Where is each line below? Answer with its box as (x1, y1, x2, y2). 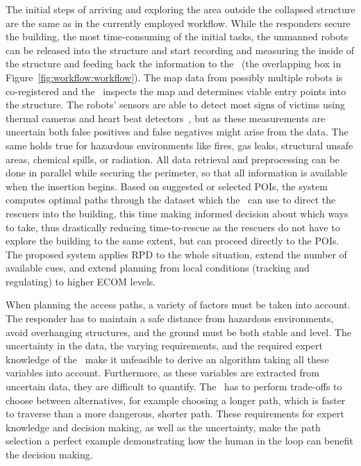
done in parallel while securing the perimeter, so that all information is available (6, 165, 347, 180)
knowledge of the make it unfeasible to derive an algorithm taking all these (6, 351, 329, 366)
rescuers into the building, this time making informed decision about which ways (6, 206, 349, 220)
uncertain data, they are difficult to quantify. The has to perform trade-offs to (6, 379, 342, 394)
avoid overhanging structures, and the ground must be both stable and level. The (6, 324, 351, 339)
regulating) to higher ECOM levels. (6, 274, 156, 288)
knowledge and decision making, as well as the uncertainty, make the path (6, 419, 321, 434)
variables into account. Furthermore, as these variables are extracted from (6, 365, 319, 380)
